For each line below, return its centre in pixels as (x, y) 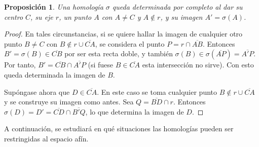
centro (14, 16)
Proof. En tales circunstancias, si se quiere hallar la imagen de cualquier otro (123, 34)
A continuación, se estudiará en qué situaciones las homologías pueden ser (119, 128)
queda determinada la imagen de (55, 74)
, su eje (42, 16)
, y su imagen (181, 16)
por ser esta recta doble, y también (119, 53)
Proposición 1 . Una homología (54, 7)
